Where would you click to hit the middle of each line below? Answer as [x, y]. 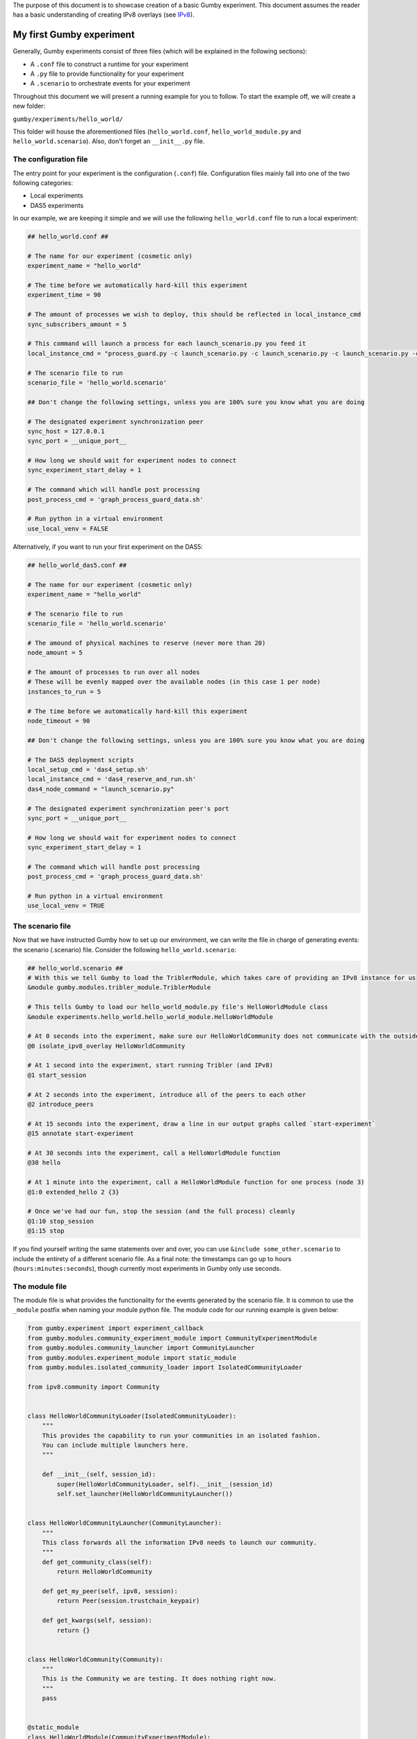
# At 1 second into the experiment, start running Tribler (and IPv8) [150, 1065]
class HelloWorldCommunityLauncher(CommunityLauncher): [125, 1523]
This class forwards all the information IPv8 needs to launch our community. [180, 1542]
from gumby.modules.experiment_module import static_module [132, 1357]
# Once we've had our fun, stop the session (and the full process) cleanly [161, 1211]
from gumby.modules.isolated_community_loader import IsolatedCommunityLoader [165, 1367]
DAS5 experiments [57, 205]
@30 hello [44, 1163]
